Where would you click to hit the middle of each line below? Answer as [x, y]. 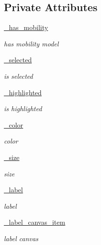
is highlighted [23, 108]
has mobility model [31, 43]
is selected [19, 76]
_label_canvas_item [35, 222]
